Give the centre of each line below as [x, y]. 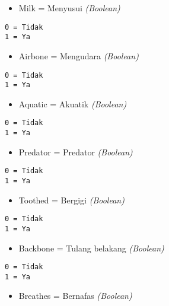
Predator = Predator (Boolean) [76, 152]
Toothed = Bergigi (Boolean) [71, 200]
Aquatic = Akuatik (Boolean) [73, 103]
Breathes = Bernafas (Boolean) [75, 296]
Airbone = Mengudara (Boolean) [79, 55]
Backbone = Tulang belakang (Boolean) [91, 248]
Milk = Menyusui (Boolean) [69, 8]
